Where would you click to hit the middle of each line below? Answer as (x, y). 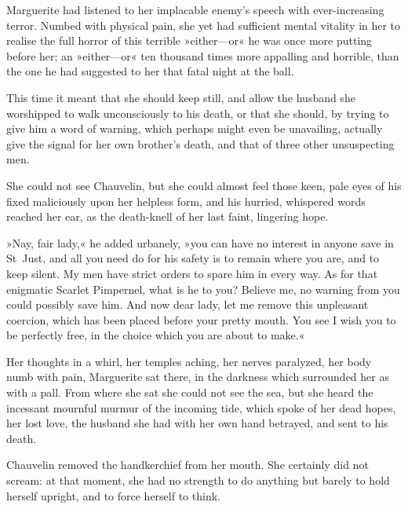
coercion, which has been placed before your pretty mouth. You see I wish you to (201, 319)
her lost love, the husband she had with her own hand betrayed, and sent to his (197, 423)
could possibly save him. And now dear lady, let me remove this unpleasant (188, 304)
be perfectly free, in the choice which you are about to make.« (156, 335)
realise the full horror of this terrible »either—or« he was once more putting (189, 40)
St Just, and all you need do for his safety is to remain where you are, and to (193, 258)
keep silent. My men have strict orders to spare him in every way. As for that (192, 273)
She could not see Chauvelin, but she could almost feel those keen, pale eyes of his (204, 185)
